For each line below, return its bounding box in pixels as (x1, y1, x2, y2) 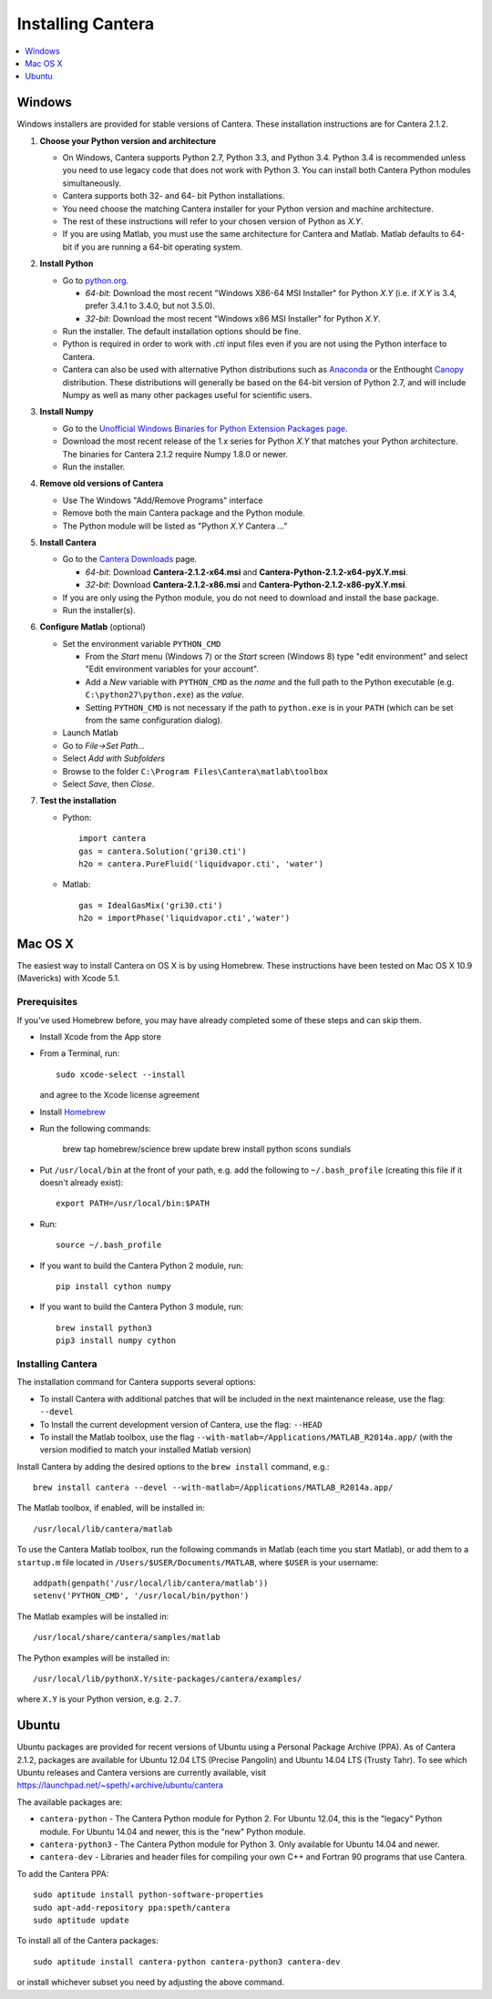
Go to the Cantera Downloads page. (62, 554, 198, 565)
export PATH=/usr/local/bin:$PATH (56, 1198, 210, 1209)
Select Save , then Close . (62, 778, 155, 789)
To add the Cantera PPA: (16, 1868, 109, 1879)
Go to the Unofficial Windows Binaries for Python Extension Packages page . (62, 423, 348, 434)
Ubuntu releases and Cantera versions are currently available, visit (16, 1768, 267, 1779)
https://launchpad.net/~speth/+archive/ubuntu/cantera (16, 1779, 223, 1790)
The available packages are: (16, 1796, 123, 1808)
